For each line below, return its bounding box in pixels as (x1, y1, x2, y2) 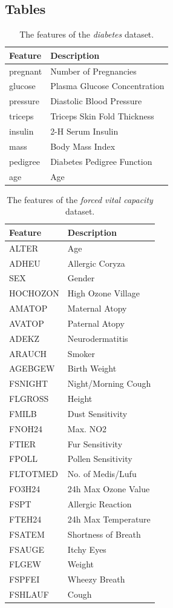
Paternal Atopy (67, 316, 125, 329)
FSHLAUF (9, 588, 49, 601)
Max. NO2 (67, 422, 107, 435)
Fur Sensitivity (67, 437, 123, 450)
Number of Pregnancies (50, 64, 137, 77)
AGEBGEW (9, 362, 55, 375)
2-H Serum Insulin (50, 125, 119, 138)
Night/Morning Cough (67, 377, 151, 390)
